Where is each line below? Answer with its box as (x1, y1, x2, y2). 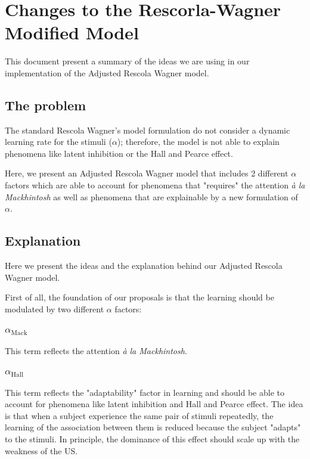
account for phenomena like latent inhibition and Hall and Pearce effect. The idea (5, 398, 303, 410)
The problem (5, 95, 86, 114)
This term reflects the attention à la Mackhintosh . (5, 344, 187, 356)
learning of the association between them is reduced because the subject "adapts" (5, 421, 301, 433)
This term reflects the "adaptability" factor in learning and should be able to (5, 386, 284, 398)
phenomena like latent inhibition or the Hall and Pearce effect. (5, 147, 233, 159)
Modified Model (5, 20, 139, 45)
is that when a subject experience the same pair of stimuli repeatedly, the (5, 409, 274, 421)
